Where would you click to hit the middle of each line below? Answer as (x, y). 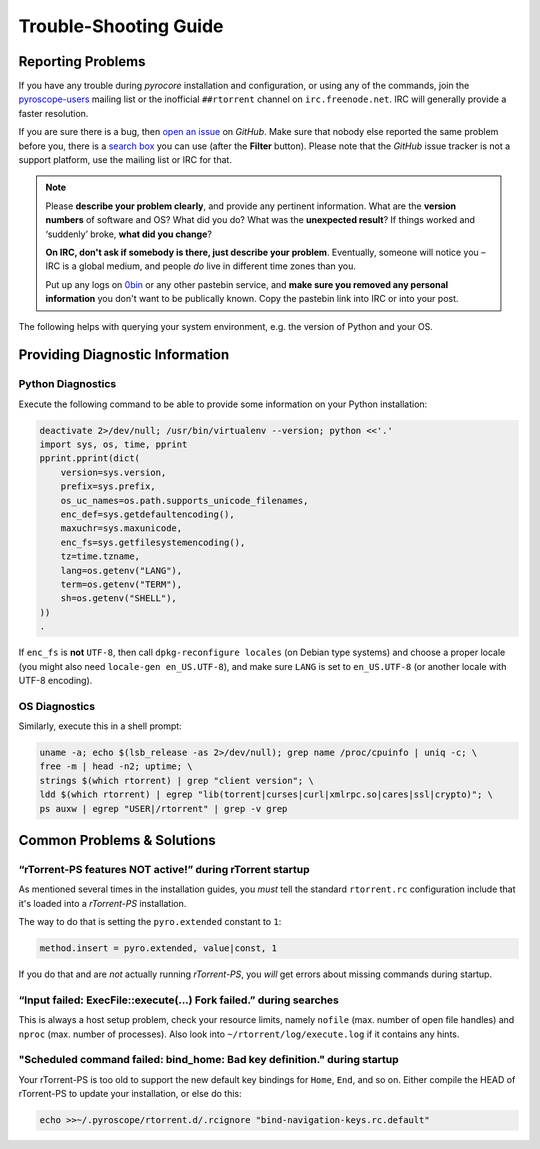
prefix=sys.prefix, (108, 486)
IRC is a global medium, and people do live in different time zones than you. (201, 266)
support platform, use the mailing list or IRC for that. (125, 160)
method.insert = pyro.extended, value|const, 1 (158, 948)
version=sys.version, (113, 472)
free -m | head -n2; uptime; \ (116, 766)
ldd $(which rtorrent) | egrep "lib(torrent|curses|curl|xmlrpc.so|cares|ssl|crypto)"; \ (266, 794)
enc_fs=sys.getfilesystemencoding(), (153, 542)
